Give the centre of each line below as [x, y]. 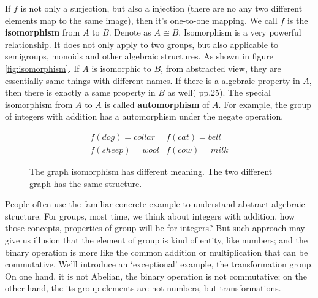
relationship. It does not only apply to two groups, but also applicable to [142, 44]
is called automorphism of [157, 104]
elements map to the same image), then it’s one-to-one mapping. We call [141, 20]
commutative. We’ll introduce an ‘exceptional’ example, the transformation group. [159, 264]
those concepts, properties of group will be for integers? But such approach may [155, 228]
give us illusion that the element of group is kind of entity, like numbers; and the [156, 239]
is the [297, 20]
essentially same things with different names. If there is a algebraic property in [153, 80]
